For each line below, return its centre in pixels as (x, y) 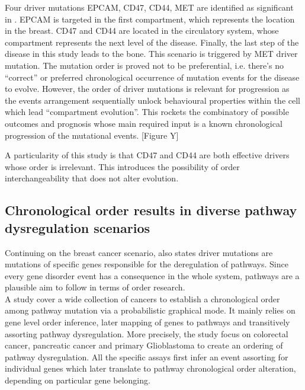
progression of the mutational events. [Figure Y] (92, 135)
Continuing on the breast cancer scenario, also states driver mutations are (139, 252)
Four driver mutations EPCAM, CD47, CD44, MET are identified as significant (149, 7)
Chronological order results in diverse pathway (151, 210)
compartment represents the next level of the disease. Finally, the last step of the (152, 42)
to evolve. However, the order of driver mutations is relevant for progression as (147, 89)
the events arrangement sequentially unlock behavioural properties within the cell (152, 100)
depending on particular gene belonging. (78, 380)
